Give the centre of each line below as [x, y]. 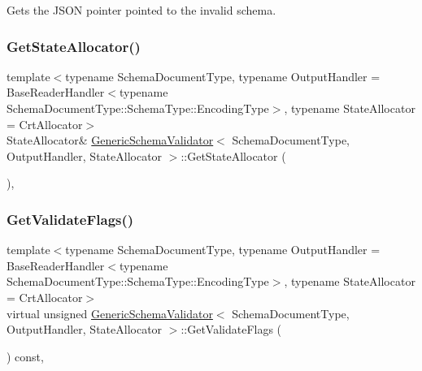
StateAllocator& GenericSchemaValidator [110, 140]
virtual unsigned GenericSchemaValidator [110, 313]
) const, [25, 356]
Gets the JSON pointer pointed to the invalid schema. [141, 10]
